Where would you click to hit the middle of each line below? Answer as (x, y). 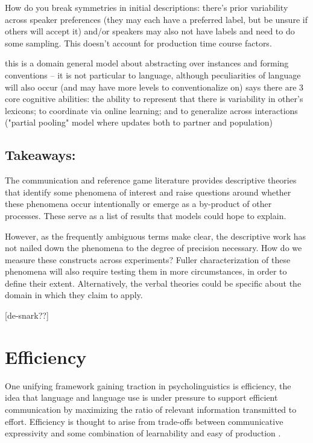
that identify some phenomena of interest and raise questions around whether (148, 192)
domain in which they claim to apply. (74, 295)
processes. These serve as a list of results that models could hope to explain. (146, 215)
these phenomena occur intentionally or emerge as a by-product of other (138, 204)
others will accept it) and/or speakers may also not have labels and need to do (150, 31)
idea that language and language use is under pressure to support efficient (141, 397)
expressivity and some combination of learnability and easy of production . (143, 433)
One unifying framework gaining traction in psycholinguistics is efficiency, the (148, 385)
